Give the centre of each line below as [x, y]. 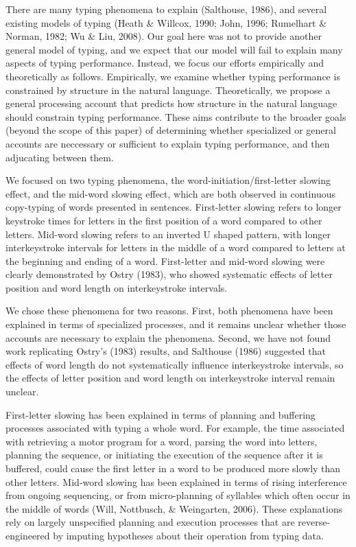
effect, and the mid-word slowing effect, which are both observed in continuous [170, 193]
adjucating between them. [60, 157]
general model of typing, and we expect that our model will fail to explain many [174, 49]
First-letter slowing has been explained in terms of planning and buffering [161, 414]
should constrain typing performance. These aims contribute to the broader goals [176, 116]
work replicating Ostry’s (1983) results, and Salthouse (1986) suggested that [166, 351]
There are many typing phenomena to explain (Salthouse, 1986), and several [166, 9]
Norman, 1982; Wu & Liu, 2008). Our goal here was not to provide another [164, 36]
